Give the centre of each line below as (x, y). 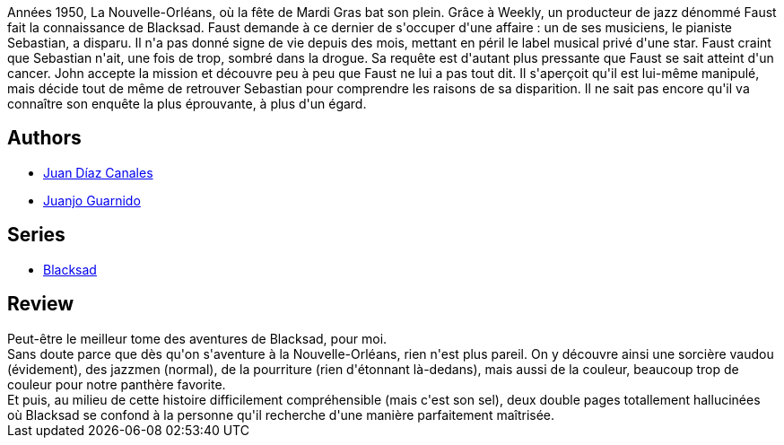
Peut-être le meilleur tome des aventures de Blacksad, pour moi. (197, 338)
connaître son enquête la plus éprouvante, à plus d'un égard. (187, 104)
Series (36, 235)
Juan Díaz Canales (98, 172)
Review (41, 304)
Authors (44, 138)
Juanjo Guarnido (92, 200)
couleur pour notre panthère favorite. (117, 384)
